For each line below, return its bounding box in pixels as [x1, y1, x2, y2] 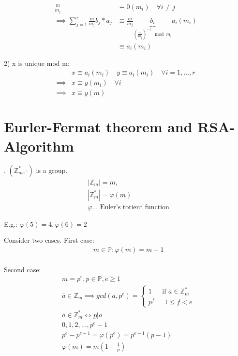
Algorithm [4, 136, 74, 155]
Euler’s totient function [100, 203, 169, 211]
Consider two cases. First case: [4, 235, 94, 245]
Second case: [4, 264, 41, 274]
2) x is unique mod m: [4, 58, 70, 68]
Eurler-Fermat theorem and [4, 117, 193, 137]
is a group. [36, 165, 68, 175]
